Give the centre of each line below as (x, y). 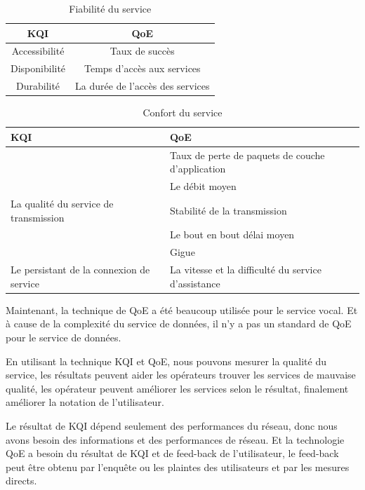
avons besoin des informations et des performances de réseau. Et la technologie (175, 439)
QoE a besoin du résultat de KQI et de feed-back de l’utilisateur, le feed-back (172, 453)
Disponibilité (38, 68)
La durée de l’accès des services (142, 86)
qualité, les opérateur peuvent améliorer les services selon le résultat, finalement (177, 388)
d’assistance (195, 283)
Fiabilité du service (110, 8)
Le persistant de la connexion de (80, 270)
